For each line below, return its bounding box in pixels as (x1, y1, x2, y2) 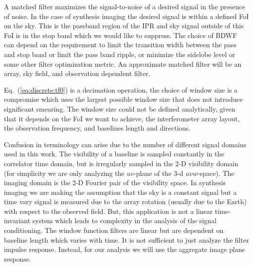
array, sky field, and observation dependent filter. (4, 68, 150, 78)
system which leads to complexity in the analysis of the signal (32, 215, 217, 226)
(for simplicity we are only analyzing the (4, 168, 125, 178)
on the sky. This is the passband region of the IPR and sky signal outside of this (4, 20, 244, 31)
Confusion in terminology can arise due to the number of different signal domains (4, 139, 247, 149)
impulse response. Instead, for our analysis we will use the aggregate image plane (4, 244, 245, 254)
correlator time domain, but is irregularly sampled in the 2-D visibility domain (4, 158, 238, 168)
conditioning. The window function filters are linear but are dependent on (4, 225, 224, 235)
